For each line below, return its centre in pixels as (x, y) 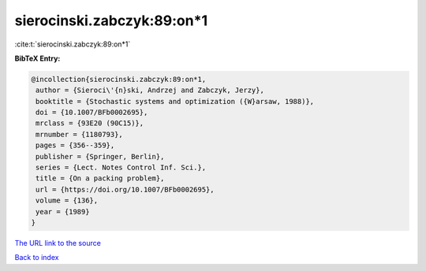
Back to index (37, 258)
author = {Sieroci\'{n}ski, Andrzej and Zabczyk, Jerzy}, (150, 90)
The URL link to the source (58, 243)
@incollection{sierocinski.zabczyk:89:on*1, (119, 79)
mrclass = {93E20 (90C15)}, (90, 123)
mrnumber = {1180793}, (80, 134)
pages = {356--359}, (75, 145)
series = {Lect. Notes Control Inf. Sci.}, (121, 168)
